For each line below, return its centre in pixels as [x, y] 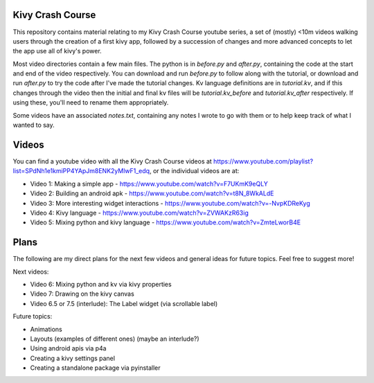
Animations [46, 329]
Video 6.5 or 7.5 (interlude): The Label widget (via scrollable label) [124, 303]
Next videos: [31, 271]
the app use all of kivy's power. [57, 51]
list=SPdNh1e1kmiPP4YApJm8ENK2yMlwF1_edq [81, 171]
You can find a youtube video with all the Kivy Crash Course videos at [113, 161]
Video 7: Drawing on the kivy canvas [82, 294]
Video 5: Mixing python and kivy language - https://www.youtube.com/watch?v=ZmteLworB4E [166, 222]
